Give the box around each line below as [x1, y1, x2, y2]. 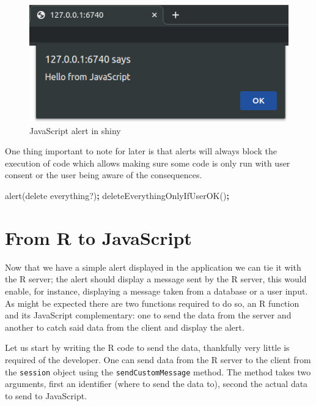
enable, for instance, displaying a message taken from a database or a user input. [5, 284, 308, 297]
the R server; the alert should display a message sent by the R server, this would [5, 273, 307, 285]
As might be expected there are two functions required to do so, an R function [5, 296, 299, 309]
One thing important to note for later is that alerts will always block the [5, 145, 277, 157]
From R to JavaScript [5, 225, 192, 250]
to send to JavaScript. [5, 389, 87, 402]
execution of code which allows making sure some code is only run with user [5, 156, 290, 169]
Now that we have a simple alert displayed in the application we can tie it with [5, 260, 301, 273]
